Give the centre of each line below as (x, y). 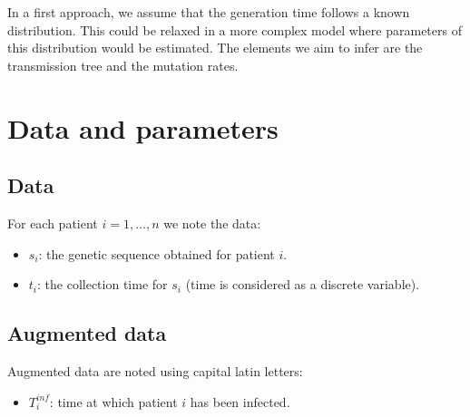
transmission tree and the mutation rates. (123, 65)
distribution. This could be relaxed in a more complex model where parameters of (235, 29)
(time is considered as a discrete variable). (303, 284)
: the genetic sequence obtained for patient (157, 253)
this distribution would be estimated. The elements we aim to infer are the (215, 48)
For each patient (53, 223)
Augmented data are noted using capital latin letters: (155, 370)
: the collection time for (103, 284)
